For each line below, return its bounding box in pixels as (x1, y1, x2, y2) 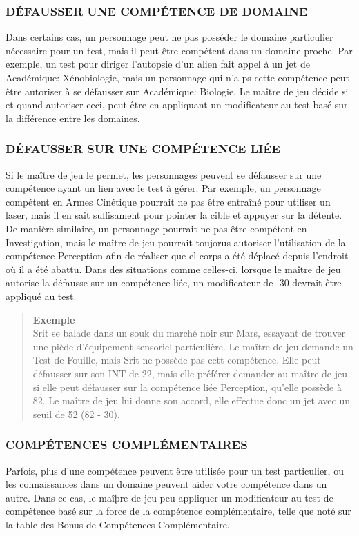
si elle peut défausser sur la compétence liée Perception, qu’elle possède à (32, 379, 342, 394)
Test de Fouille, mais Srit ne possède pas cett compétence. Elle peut (32, 353, 321, 367)
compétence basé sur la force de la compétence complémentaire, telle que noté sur (6, 504, 351, 518)
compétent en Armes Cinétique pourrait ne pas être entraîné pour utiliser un (6, 194, 331, 208)
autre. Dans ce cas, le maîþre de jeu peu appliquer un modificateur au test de (6, 490, 333, 504)
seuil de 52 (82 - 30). (32, 406, 120, 421)
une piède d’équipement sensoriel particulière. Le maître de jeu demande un (32, 339, 353, 353)
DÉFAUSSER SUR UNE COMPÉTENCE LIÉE (6, 140, 280, 157)
